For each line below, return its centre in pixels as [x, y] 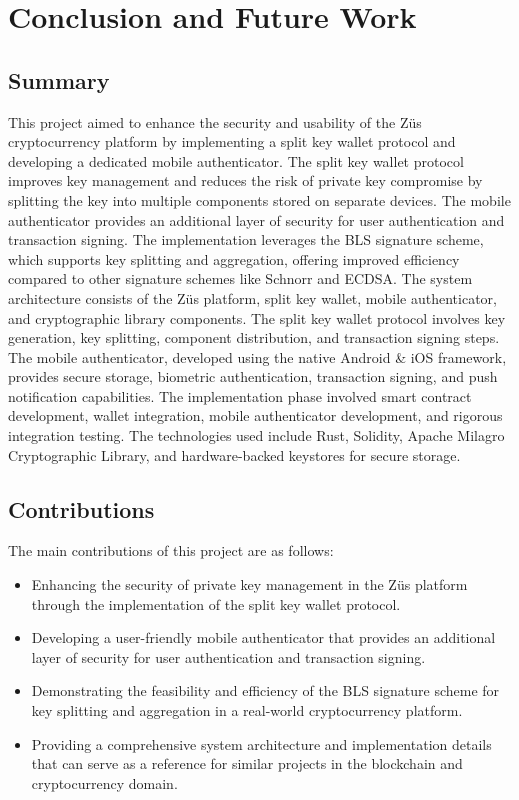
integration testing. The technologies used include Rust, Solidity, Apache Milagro [256, 435]
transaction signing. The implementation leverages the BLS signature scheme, [246, 239]
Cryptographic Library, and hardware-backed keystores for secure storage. [234, 454]
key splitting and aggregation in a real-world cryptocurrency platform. [247, 710]
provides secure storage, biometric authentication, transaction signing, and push [253, 376]
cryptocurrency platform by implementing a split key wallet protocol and [232, 141]
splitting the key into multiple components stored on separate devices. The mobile [259, 199]
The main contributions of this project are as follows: [171, 550]
